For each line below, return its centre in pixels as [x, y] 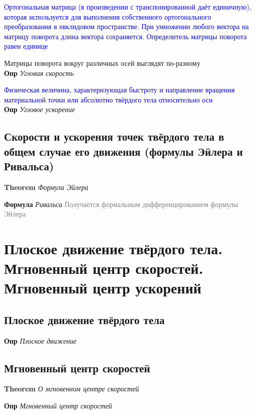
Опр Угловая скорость [39, 73]
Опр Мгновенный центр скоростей [58, 406]
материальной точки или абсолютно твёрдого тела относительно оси [108, 99]
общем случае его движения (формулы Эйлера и [123, 151]
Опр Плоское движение [40, 340]
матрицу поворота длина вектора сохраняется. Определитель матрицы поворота [125, 36]
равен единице [26, 46]
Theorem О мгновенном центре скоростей [72, 389]
